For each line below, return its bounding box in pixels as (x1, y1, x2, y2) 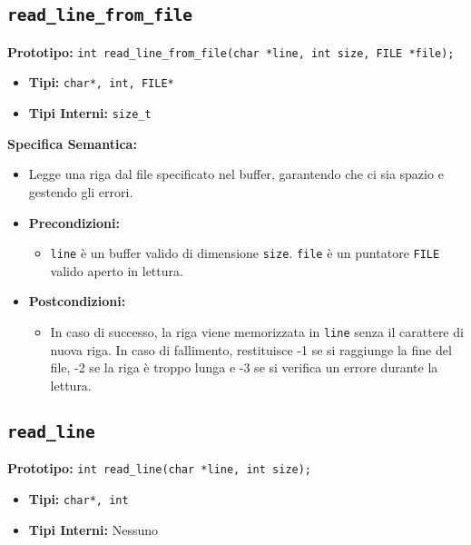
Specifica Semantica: (7, 134, 137, 153)
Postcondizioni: (28, 292, 126, 311)
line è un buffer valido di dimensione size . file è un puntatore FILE (50, 243, 440, 263)
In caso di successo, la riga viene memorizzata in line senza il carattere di (50, 322, 464, 341)
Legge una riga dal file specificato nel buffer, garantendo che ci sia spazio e (28, 164, 444, 183)
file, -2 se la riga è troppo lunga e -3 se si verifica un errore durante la (50, 358, 438, 377)
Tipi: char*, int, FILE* (28, 73, 174, 92)
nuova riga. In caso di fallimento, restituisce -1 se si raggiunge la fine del (50, 340, 452, 359)
